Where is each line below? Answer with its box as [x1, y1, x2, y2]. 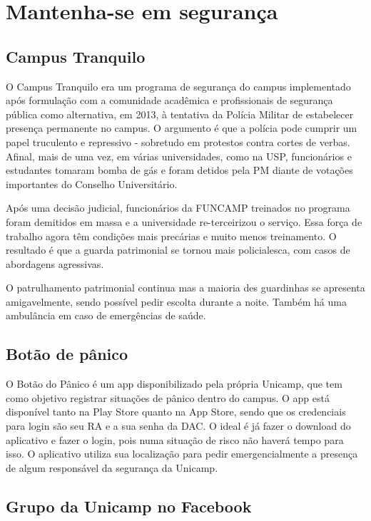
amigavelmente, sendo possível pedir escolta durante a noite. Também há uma [6, 294, 347, 309]
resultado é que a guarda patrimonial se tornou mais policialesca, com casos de [6, 242, 350, 257]
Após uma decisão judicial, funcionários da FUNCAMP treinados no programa [6, 200, 350, 215]
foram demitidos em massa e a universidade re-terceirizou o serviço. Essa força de [6, 214, 362, 229]
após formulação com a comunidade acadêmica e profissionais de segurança [6, 93, 333, 108]
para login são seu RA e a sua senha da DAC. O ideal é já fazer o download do [6, 418, 351, 433]
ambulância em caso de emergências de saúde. [6, 308, 206, 323]
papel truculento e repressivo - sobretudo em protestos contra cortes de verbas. [6, 134, 350, 149]
